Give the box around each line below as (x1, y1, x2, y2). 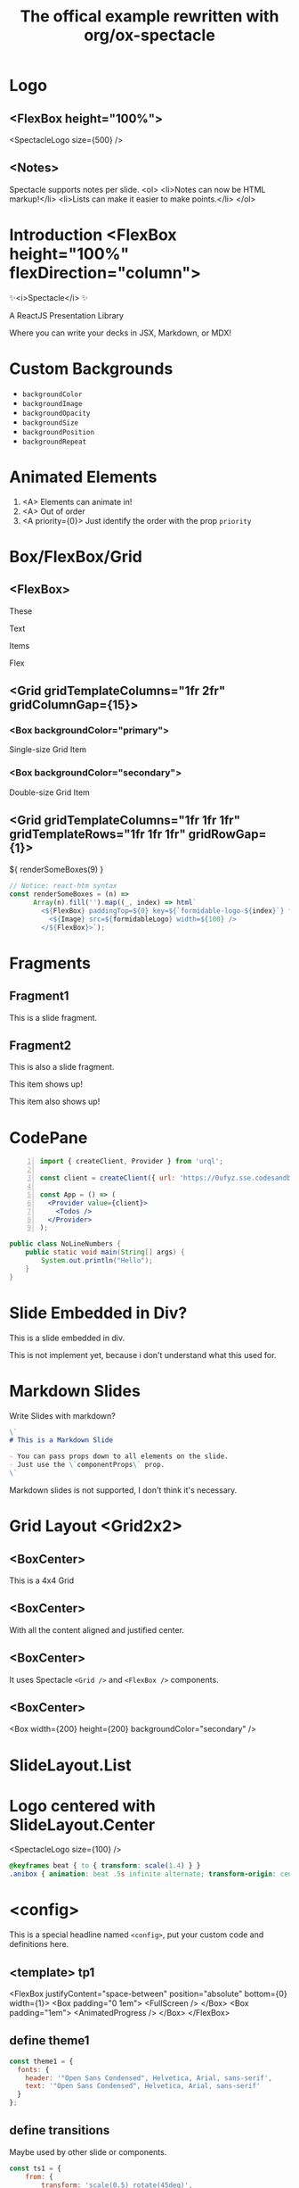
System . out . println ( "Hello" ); (41, 1256, 153, 1265)
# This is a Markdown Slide (9, 1436, 114, 1445)
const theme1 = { (9, 2057, 74, 2066)
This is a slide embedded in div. (9, 1332, 125, 1343)
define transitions (9, 2123, 110, 2138)
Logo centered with (9, 1795, 156, 1816)
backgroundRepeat (21, 437, 87, 446)
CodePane (9, 1127, 88, 1148)
